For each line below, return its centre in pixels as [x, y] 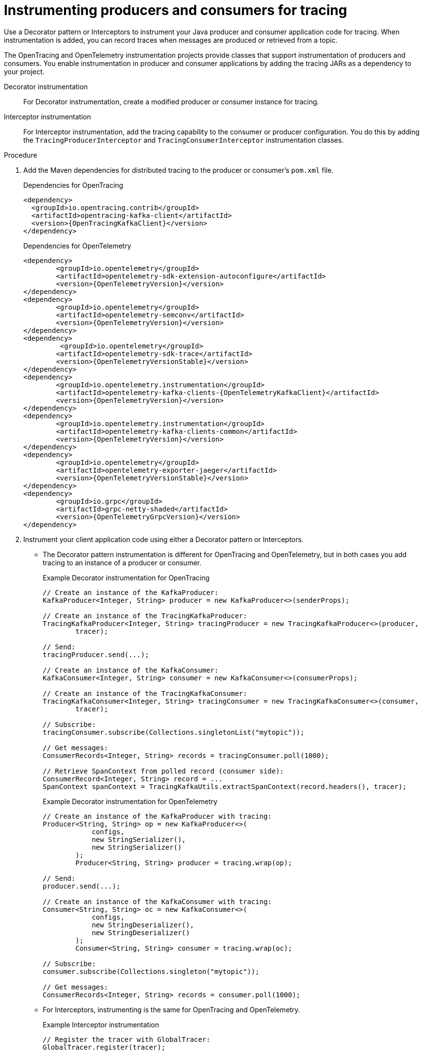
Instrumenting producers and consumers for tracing [176, 10]
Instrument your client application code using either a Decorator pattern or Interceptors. [163, 539]
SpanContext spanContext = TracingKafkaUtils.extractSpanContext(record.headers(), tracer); [225, 786]
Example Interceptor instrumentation [101, 1024]
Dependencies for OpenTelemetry [77, 246]
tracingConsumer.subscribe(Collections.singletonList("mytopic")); [174, 732]
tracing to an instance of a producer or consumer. [122, 562]
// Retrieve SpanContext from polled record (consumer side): [163, 771]
